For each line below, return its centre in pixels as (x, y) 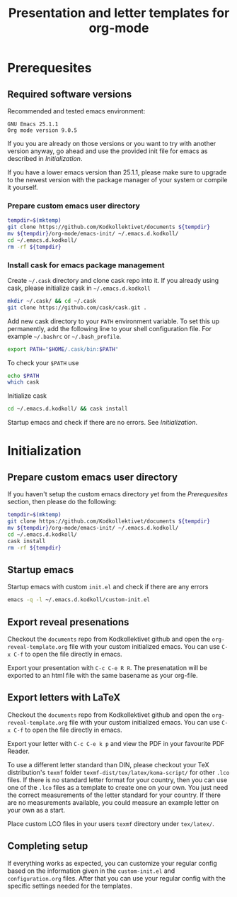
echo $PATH (23, 376)
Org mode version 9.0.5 (42, 130)
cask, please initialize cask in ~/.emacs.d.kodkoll (79, 288)
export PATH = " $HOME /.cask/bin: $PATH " (63, 349)
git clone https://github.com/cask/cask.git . (77, 307)
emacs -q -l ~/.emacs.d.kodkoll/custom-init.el (79, 600)
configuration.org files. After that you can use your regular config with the (117, 878)
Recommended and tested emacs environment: (76, 111)
